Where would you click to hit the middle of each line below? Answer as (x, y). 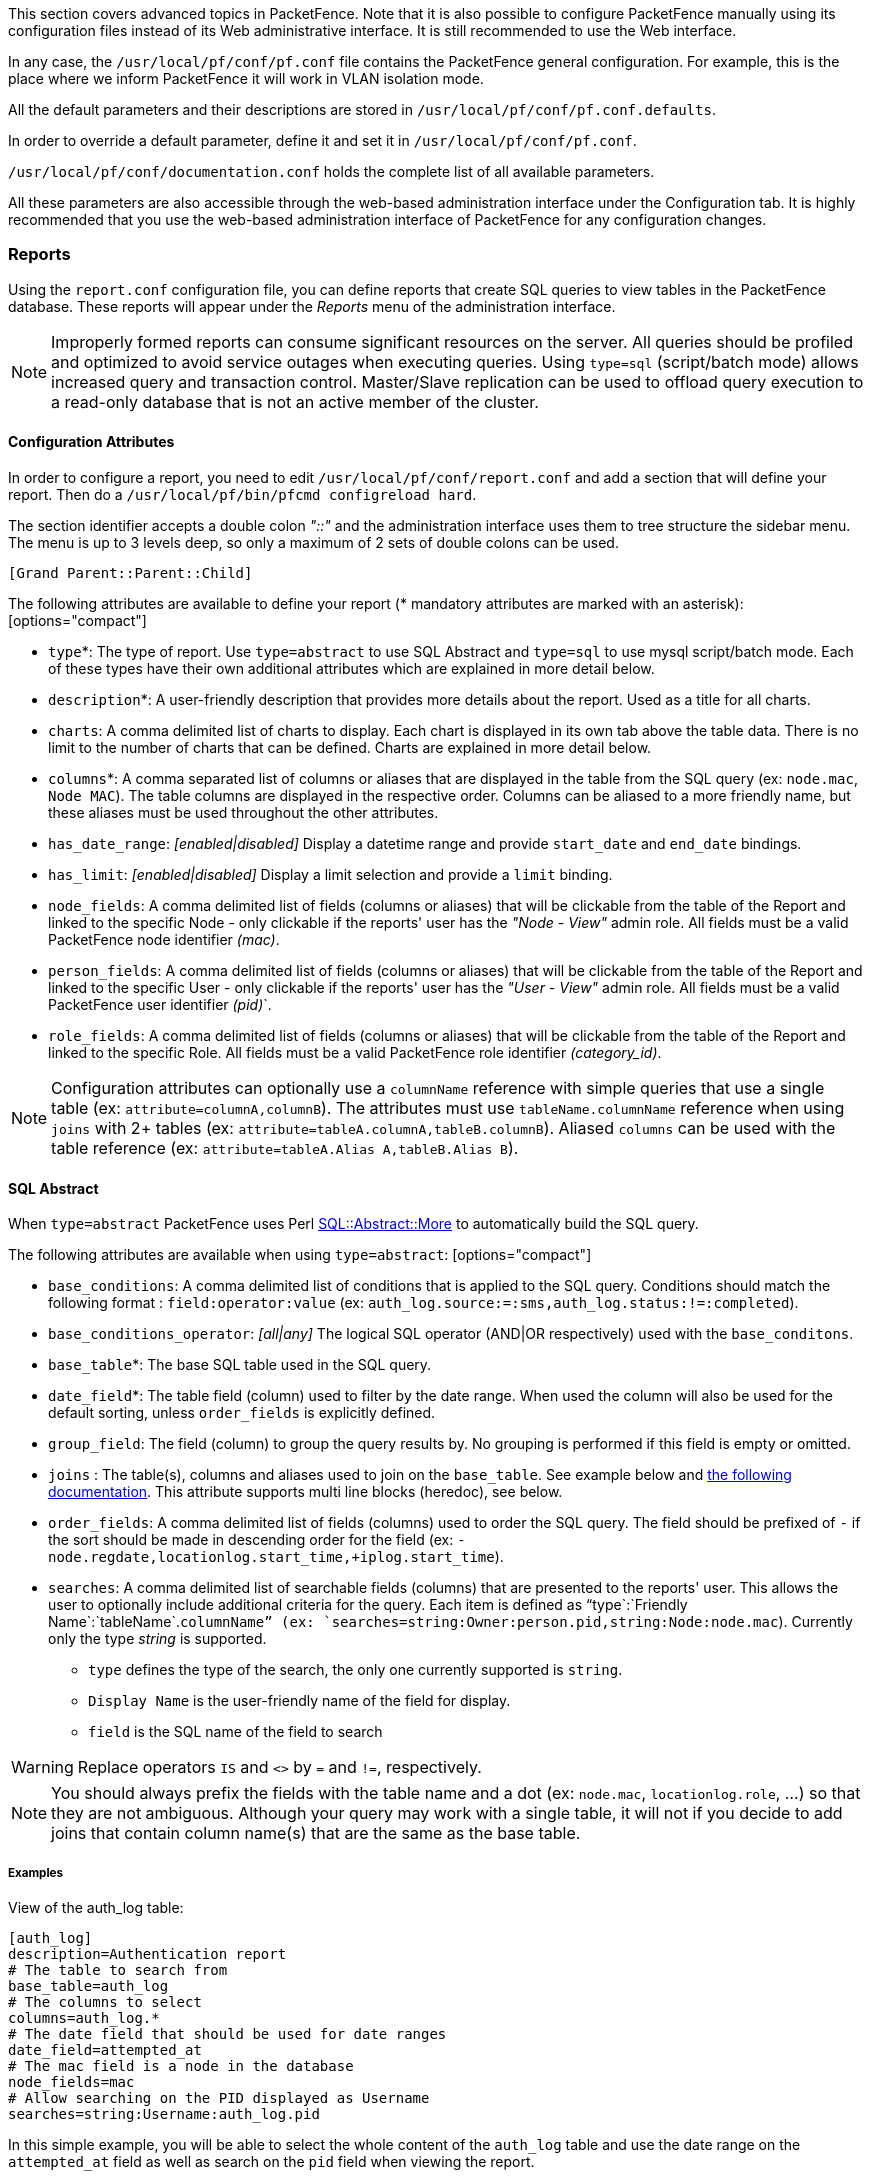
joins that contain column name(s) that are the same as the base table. (316, 1833)
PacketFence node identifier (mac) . (164, 939)
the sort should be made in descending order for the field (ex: (251, 1540)
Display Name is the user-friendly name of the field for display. (299, 1701)
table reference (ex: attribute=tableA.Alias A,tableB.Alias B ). (285, 1147)
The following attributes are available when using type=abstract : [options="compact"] (300, 1255)
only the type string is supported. (157, 1639)
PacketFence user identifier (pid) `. (160, 1004)
